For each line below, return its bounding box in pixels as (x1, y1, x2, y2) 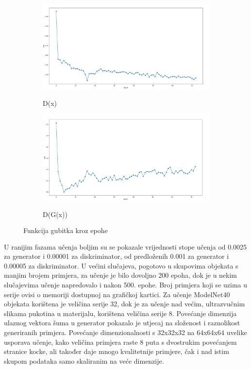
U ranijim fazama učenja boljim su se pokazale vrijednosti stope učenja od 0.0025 (4, 241, 247, 252)
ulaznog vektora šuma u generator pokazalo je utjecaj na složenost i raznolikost (4, 318, 240, 328)
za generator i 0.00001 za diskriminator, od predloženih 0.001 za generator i (4, 251, 229, 261)
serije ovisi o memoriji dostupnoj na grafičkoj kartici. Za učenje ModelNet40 (4, 289, 230, 299)
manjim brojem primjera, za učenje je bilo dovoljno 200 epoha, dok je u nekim (4, 270, 237, 280)
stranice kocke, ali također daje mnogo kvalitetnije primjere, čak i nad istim (4, 346, 229, 356)
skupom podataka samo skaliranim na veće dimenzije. (4, 355, 164, 366)
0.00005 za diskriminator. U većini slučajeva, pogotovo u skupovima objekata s (4, 260, 238, 270)
